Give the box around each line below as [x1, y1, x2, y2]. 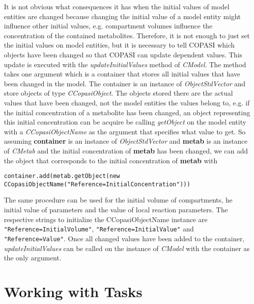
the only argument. [4, 253, 61, 263]
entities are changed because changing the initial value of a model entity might [4, 11, 241, 21]
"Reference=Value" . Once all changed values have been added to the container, [4, 233, 245, 243]
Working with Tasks [4, 281, 142, 301]
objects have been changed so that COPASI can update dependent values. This [4, 49, 243, 59]
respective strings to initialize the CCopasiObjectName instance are [4, 214, 208, 224]
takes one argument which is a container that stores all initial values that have [4, 69, 240, 79]
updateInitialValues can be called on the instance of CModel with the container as [4, 243, 250, 253]
